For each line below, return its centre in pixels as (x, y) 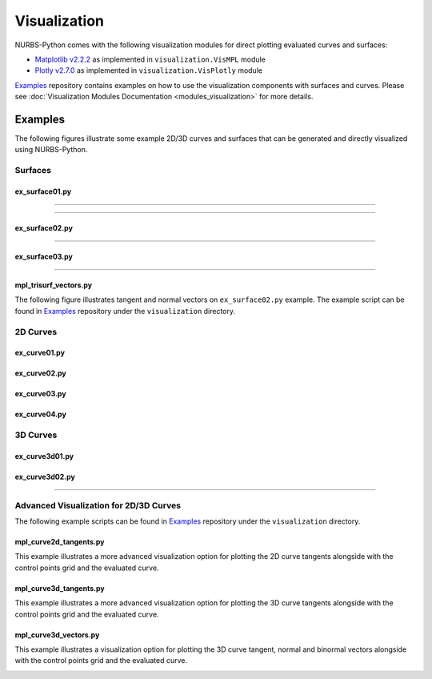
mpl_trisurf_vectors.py (53, 285)
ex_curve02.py (41, 373)
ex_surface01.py (43, 191)
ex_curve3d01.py (44, 456)
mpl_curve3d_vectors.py (57, 635)
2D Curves (36, 331)
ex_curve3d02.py (45, 476)
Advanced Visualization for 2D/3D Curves (98, 505)
